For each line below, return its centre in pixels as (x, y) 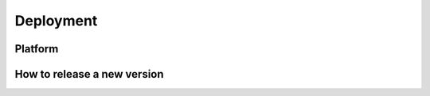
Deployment (56, 21)
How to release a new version (89, 74)
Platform (37, 49)
